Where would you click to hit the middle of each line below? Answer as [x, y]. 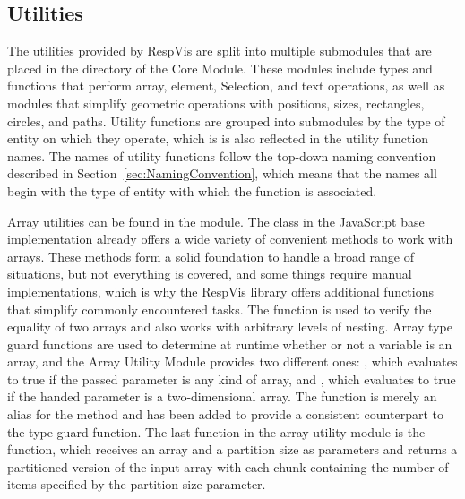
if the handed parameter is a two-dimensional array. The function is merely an [222, 396]
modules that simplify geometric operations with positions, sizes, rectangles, [216, 103]
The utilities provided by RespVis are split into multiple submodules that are [220, 51]
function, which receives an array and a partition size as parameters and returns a [232, 449]
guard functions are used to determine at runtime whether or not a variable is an [230, 344]
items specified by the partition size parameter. [137, 484]
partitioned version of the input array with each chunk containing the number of [228, 466]
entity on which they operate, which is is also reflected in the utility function [218, 138]
